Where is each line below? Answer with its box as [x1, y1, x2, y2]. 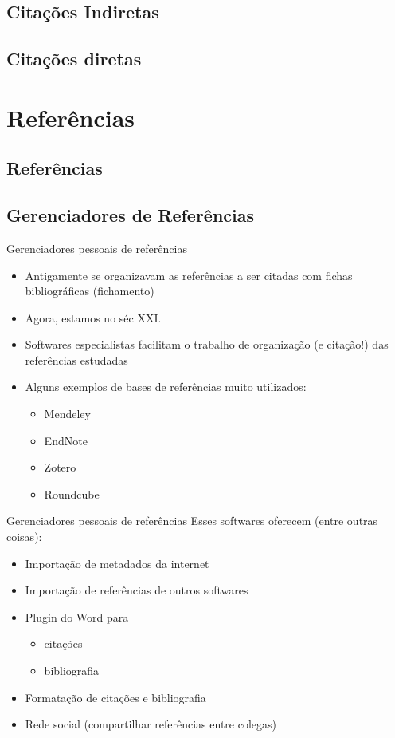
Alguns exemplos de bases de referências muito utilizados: [25, 378, 307, 395]
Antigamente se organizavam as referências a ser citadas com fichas [25, 266, 353, 283]
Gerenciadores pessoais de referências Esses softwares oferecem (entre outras [6, 512, 378, 529]
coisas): [6, 528, 42, 545]
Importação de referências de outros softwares [25, 582, 248, 598]
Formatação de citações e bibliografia [25, 689, 206, 705]
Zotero [44, 459, 76, 476]
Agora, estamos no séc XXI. [25, 309, 162, 326]
